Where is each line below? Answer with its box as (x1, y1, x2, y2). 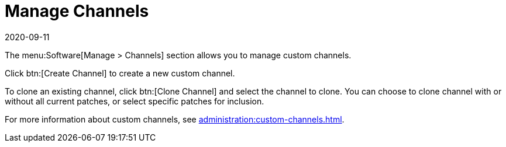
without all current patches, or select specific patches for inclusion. (5, 96, 264, 106)
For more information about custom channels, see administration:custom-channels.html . (5, 114, 345, 124)
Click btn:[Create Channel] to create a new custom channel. (5, 68, 235, 78)
